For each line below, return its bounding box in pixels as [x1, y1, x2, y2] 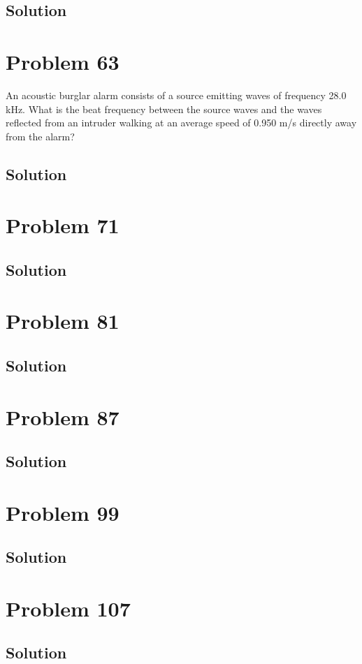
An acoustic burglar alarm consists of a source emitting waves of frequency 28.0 [6, 87, 347, 102]
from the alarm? [6, 128, 75, 143]
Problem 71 [6, 211, 120, 239]
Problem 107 [6, 593, 131, 622]
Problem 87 [6, 402, 120, 431]
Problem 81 [6, 307, 120, 335]
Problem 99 [6, 498, 120, 526]
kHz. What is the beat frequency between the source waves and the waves [6, 101, 322, 116]
